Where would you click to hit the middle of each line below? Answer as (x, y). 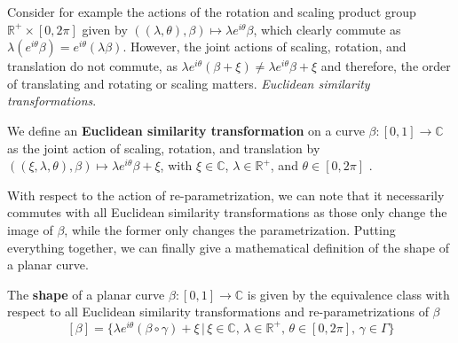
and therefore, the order (386, 66)
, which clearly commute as (327, 29)
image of (30, 229)
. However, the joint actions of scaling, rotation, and (265, 47)
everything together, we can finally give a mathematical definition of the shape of (228, 247)
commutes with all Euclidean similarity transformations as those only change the (227, 212)
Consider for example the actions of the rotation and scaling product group (212, 12)
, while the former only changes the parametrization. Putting (230, 229)
